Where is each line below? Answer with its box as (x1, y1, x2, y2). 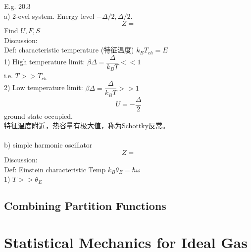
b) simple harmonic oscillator (4, 140, 93, 150)
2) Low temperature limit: (4, 82, 83, 93)
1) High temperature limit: (4, 56, 85, 67)
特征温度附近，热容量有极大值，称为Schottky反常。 (4, 120, 170, 131)
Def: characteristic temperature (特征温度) (4, 45, 134, 55)
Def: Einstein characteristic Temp (4, 164, 106, 174)
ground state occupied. (4, 110, 73, 121)
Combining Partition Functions (4, 198, 166, 213)
